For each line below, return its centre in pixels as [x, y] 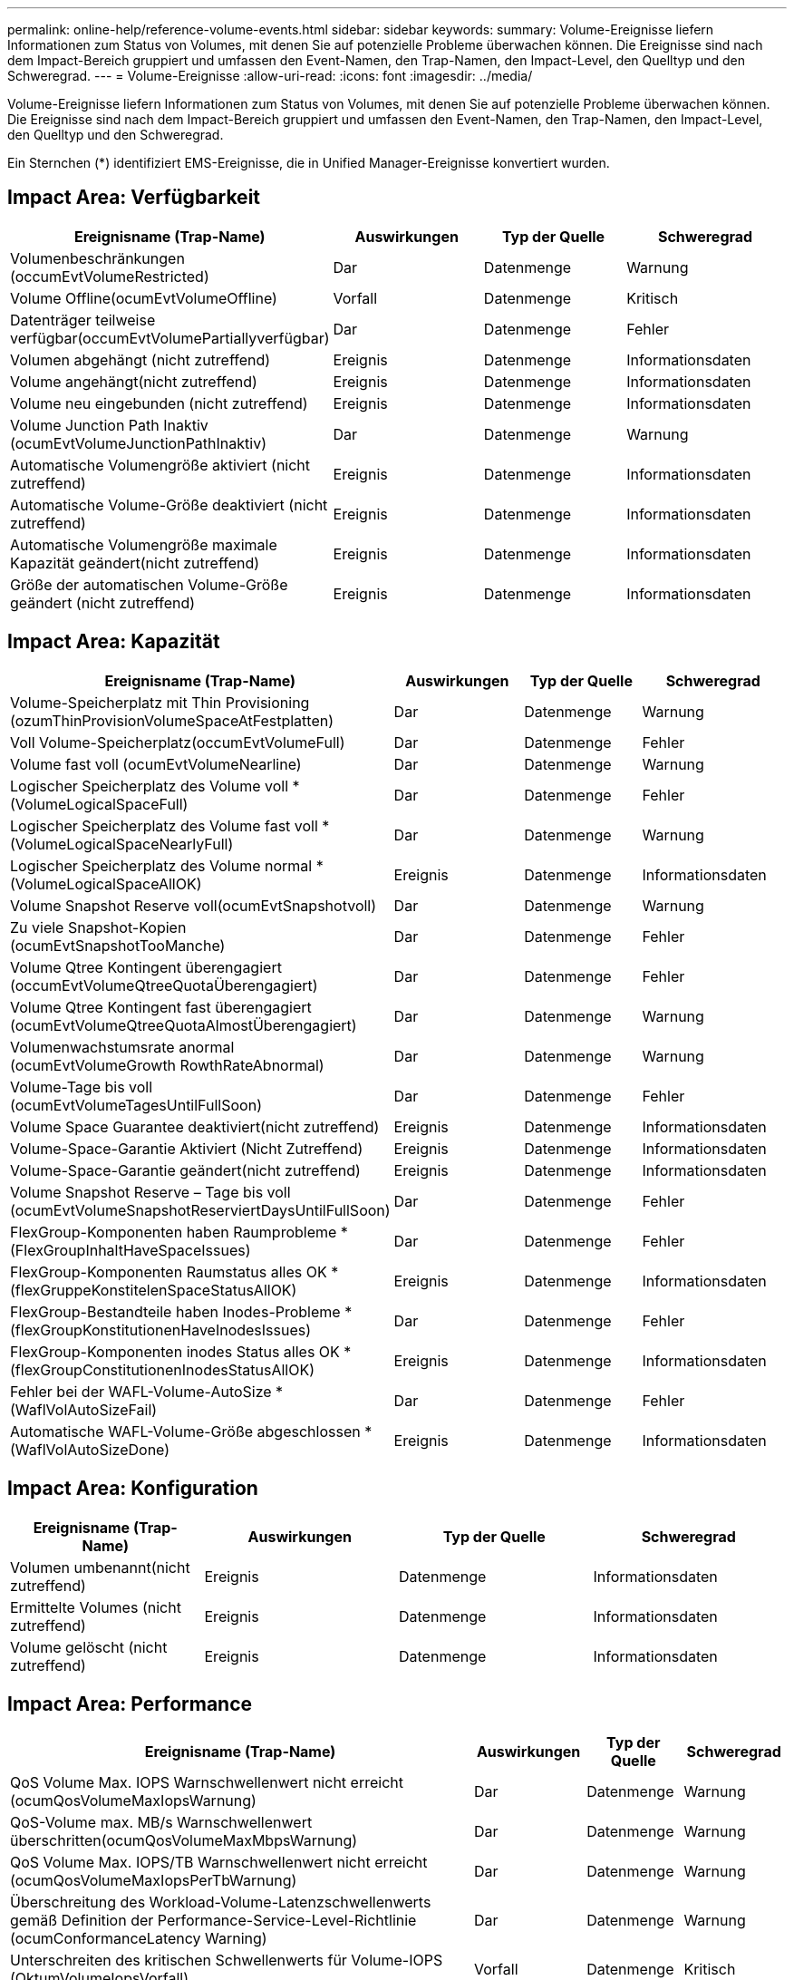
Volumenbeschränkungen [97, 258]
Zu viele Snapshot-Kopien [98, 927]
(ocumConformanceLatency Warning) [139, 1939]
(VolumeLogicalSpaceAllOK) [106, 883]
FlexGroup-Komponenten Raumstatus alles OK [169, 1271]
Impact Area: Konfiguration [133, 1489]
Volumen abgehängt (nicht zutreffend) [140, 359]
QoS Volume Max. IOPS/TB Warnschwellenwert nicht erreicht [219, 1863]
